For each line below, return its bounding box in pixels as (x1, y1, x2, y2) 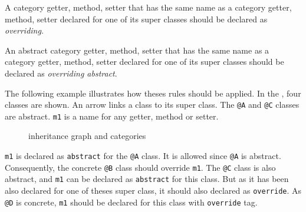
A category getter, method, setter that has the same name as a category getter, (5, 1, 292, 13)
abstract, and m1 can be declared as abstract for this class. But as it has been (5, 173, 289, 185)
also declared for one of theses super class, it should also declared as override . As (5, 184, 302, 197)
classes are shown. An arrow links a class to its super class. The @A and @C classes (5, 98, 300, 111)
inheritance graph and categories (28, 130, 146, 142)
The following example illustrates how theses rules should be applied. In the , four (5, 87, 301, 99)
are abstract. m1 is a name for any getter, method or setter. (5, 110, 219, 122)
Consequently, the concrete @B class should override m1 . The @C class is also (5, 161, 276, 173)
